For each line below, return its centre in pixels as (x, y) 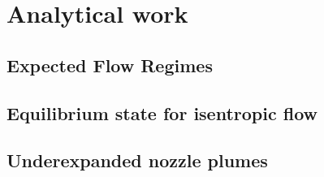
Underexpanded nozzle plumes (137, 160)
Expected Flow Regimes (110, 65)
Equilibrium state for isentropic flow (162, 112)
